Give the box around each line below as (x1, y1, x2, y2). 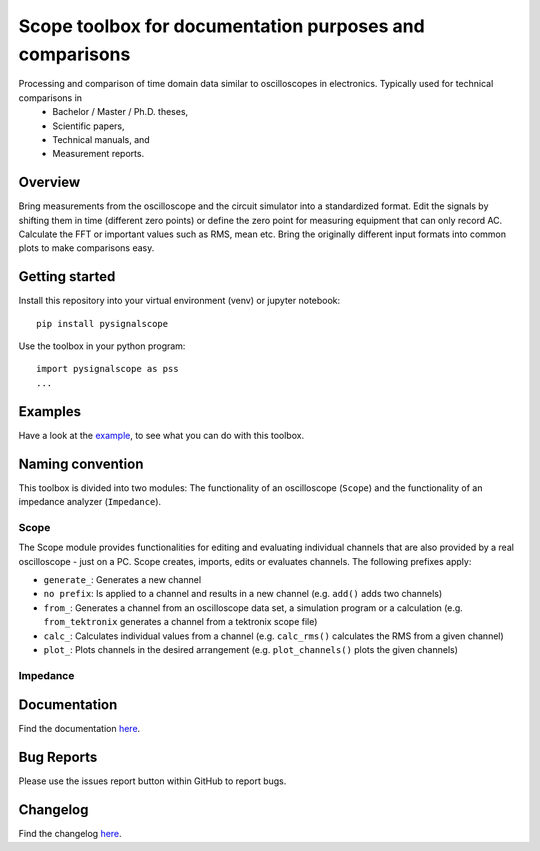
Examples (18, 403, 82, 420)
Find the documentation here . (18, 723, 141, 735)
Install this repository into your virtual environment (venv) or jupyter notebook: (18, 295, 341, 307)
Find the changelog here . (18, 828, 122, 840)
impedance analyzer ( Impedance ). (18, 496, 162, 508)
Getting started (18, 268, 116, 285)
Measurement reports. (52, 148, 145, 160)
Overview (18, 174, 81, 191)
